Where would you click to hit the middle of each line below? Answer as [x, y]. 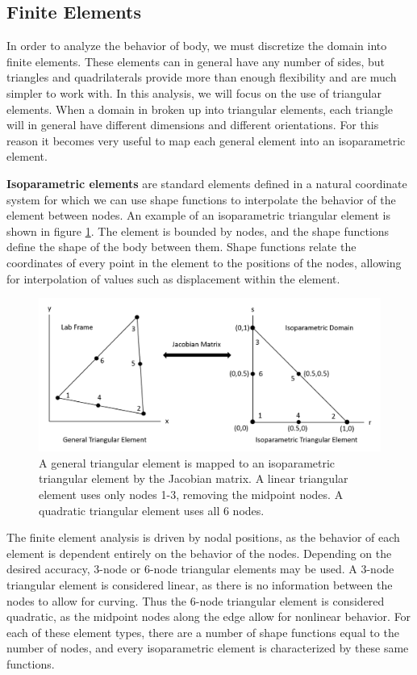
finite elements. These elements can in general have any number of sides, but [196, 61]
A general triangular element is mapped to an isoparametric [187, 462]
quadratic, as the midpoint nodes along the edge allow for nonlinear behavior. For [209, 616]
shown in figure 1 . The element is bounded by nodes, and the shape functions [198, 231]
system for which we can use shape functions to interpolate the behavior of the [201, 199]
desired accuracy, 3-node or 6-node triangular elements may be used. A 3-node [200, 569]
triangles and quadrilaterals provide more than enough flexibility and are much [202, 77]
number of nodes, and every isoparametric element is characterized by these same [208, 648]
